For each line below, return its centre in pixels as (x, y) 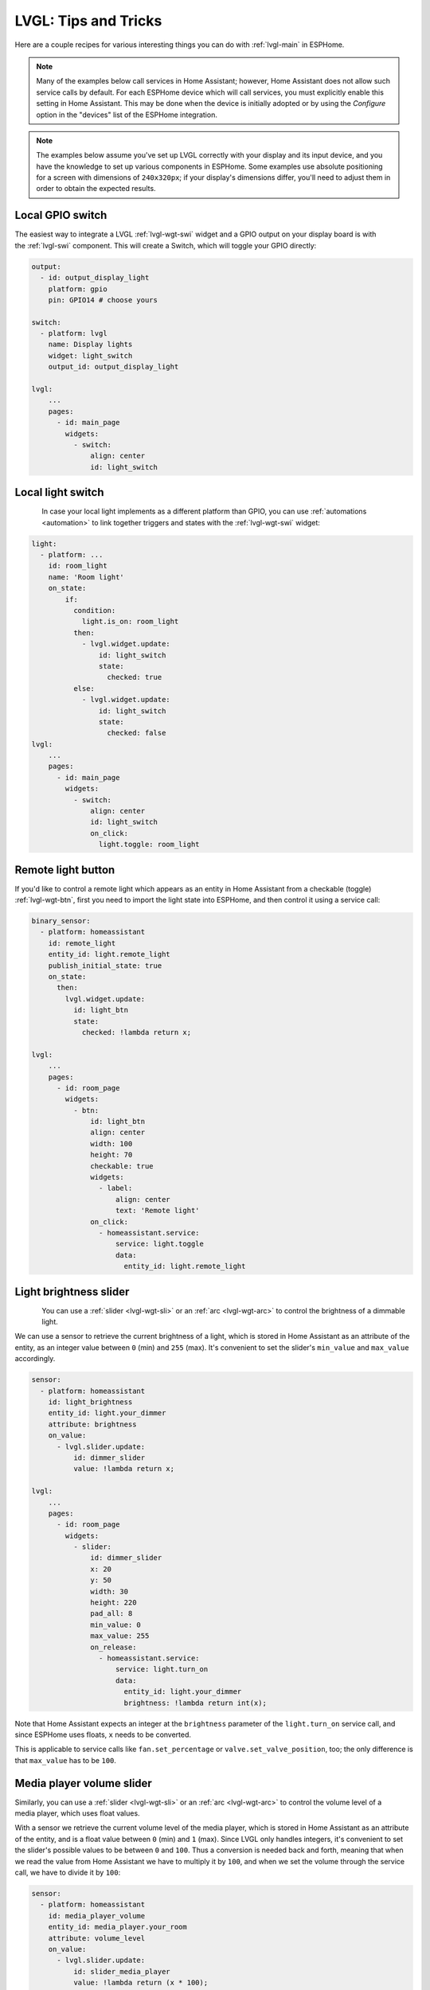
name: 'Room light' (86, 577)
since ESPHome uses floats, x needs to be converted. (103, 1734)
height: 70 (111, 1155)
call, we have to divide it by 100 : (68, 1872)
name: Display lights (90, 345)
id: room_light (78, 566)
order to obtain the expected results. (96, 189)
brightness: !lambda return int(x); (195, 1703)
